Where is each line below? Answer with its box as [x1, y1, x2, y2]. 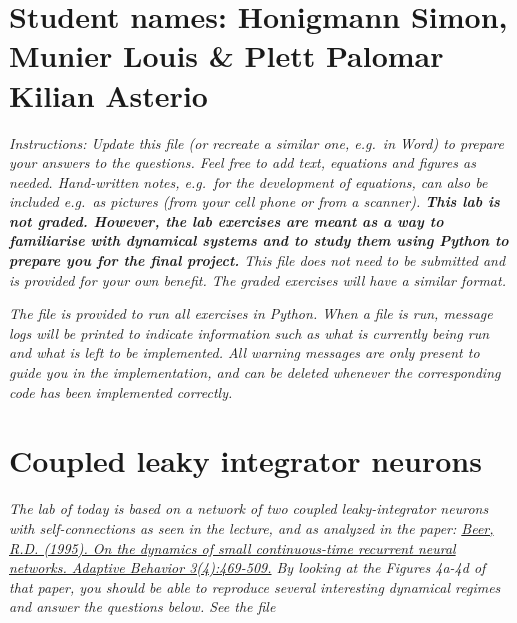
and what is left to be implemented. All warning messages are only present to [9, 342, 480, 363]
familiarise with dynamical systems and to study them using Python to [9, 230, 509, 251]
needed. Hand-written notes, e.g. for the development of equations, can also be [9, 171, 488, 192]
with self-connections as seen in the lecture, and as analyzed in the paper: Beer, [9, 517, 494, 538]
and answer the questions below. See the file [9, 596, 276, 617]
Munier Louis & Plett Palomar [9, 35, 444, 76]
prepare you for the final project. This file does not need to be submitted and [9, 250, 506, 271]
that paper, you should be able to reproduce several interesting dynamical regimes [9, 576, 501, 597]
